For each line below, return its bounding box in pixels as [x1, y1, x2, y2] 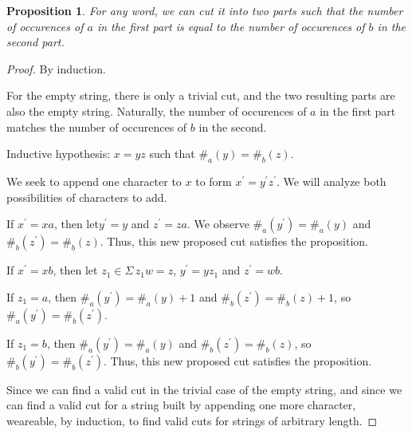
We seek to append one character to [6, 172, 182, 189]
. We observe [186, 215, 249, 232]
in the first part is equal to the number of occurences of [96, 18, 365, 34]
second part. [6, 34, 65, 50]
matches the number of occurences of [6, 118, 187, 135]
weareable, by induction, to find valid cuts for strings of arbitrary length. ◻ [6, 412, 378, 428]
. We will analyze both [276, 172, 386, 189]
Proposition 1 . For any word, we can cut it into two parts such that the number [6, 2, 403, 18]
